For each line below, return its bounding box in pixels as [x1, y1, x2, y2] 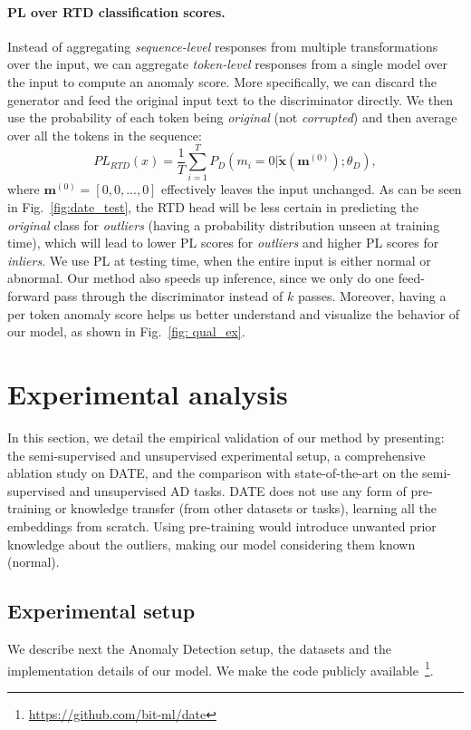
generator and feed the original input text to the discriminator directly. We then [7, 90, 453, 109]
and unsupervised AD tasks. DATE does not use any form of [69, 481, 407, 500]
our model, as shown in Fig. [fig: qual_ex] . [7, 322, 245, 341]
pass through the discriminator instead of [53, 287, 284, 306]
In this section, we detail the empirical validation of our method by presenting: [7, 427, 445, 446]
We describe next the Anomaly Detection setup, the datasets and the [7, 638, 392, 657]
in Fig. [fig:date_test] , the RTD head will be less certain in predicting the [7, 198, 418, 217]
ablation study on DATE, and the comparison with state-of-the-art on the [7, 463, 418, 482]
